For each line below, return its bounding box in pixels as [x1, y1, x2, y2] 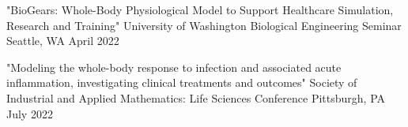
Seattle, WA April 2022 [6, 32, 119, 49]
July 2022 [6, 105, 53, 121]
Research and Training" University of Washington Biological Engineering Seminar [6, 17, 402, 33]
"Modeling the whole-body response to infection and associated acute [6, 58, 342, 75]
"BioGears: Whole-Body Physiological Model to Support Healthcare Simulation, [6, 2, 394, 17]
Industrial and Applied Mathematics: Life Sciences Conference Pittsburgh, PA [6, 89, 386, 106]
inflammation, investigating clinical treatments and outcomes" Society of [6, 74, 357, 91]
